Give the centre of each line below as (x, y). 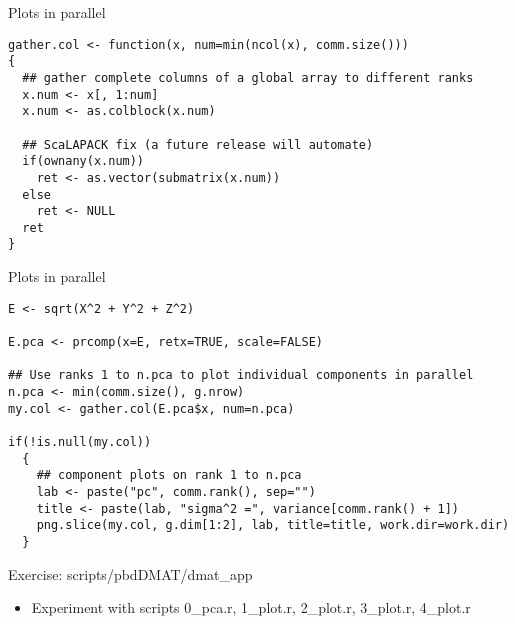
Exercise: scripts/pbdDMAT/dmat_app (130, 573)
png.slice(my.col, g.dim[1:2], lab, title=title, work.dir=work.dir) (273, 525)
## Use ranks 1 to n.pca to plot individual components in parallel (241, 375)
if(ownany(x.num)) (83, 161)
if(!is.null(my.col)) (80, 441)
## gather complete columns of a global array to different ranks (248, 77)
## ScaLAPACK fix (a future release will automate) (198, 144)
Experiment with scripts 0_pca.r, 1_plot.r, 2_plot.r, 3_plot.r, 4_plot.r (251, 607)
